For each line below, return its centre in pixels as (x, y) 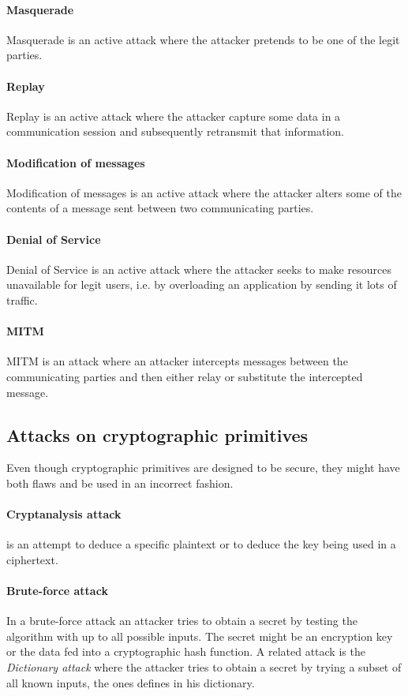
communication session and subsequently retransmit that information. (175, 131)
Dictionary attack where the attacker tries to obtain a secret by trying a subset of (204, 667)
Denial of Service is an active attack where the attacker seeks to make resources (199, 269)
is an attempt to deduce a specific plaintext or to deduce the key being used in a (201, 544)
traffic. (22, 299)
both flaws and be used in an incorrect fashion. (120, 483)
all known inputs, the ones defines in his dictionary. (131, 682)
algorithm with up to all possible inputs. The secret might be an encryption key (200, 636)
